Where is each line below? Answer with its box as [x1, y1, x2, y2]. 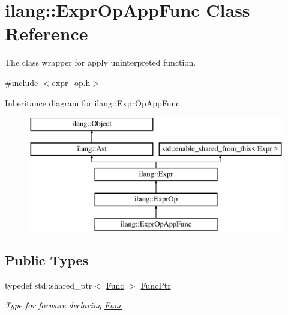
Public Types [5, 251, 89, 269]
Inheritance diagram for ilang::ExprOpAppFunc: [5, 96, 182, 109]
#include [5, 76, 38, 88]
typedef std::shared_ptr [5, 278, 92, 291]
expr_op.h [52, 76, 91, 88]
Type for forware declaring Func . [5, 299, 125, 311]
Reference [5, 21, 88, 46]
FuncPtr [140, 278, 171, 291]
